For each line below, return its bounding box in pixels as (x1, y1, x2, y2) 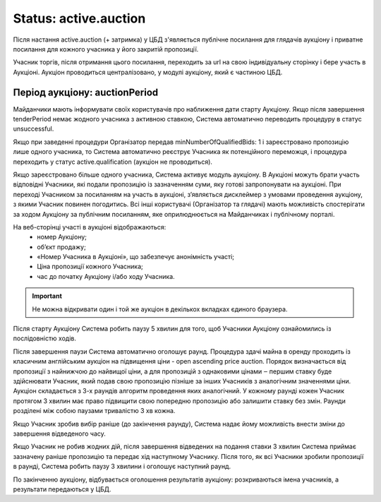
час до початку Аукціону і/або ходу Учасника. (37, 272, 176, 280)
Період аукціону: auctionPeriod (13, 86, 159, 98)
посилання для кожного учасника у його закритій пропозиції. (13, 44, 199, 53)
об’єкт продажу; (37, 242, 86, 251)
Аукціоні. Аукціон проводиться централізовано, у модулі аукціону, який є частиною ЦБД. (13, 68, 283, 76)
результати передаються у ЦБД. (13, 484, 111, 494)
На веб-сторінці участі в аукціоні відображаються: (13, 222, 167, 231)
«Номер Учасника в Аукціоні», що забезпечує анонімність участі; (37, 253, 235, 261)
